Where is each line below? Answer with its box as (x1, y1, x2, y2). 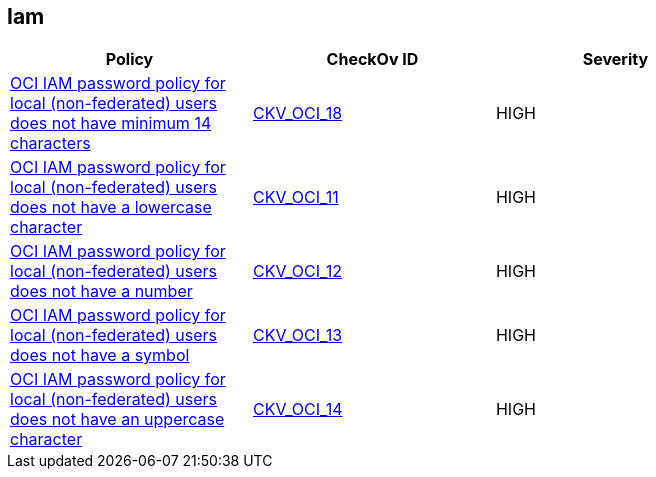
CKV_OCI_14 (252, 399, 343, 420)
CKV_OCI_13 (252, 325, 343, 346)
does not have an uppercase (10, 409, 225, 430)
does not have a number (10, 281, 193, 302)
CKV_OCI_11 (252, 187, 339, 208)
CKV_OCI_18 (252, 103, 343, 124)
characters (10, 133, 91, 154)
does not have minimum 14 (10, 113, 212, 134)
